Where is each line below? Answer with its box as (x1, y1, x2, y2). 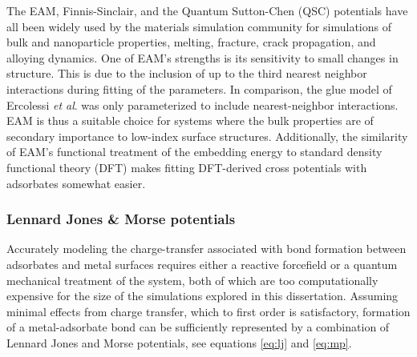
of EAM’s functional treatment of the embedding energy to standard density (6, 143, 383, 160)
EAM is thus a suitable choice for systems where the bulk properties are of (6, 112, 374, 129)
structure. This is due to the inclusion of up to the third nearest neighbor (6, 65, 367, 82)
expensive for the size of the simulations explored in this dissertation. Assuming (6, 287, 399, 304)
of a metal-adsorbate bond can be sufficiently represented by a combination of (6, 319, 390, 335)
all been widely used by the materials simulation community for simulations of (6, 18, 391, 34)
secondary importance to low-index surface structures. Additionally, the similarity (6, 127, 408, 144)
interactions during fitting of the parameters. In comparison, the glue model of (6, 80, 392, 97)
